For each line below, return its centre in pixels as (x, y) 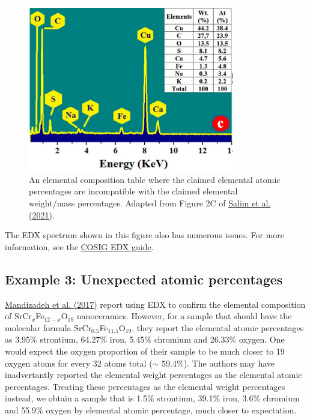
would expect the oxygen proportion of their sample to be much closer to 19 (145, 351)
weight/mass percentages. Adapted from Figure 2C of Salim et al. (150, 203)
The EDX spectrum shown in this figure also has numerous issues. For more (144, 235)
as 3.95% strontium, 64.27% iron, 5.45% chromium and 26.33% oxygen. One (145, 339)
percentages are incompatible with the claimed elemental (133, 191)
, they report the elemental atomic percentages (218, 327)
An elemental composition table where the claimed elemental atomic (155, 179)
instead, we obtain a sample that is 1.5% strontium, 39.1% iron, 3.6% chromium (152, 398)
